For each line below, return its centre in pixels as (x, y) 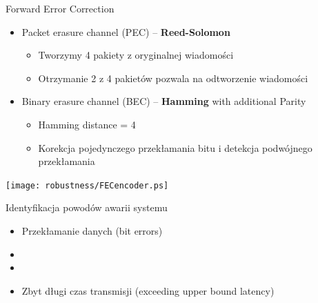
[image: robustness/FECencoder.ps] (87, 185)
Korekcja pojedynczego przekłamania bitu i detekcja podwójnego (175, 147)
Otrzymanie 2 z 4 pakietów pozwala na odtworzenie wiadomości (173, 78)
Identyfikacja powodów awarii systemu (87, 207)
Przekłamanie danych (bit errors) (92, 231)
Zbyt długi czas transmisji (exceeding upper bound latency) (148, 290)
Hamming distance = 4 (87, 124)
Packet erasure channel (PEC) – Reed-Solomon (126, 31)
